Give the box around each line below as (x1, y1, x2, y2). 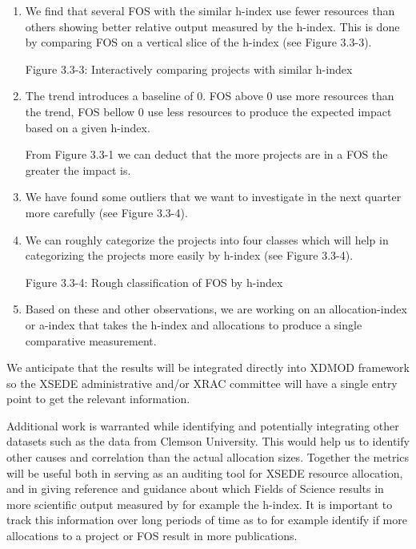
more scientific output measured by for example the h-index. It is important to (6, 495, 393, 512)
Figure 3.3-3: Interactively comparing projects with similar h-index (25, 60, 353, 77)
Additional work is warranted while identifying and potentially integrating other (6, 417, 399, 434)
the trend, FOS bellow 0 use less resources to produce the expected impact (25, 103, 392, 119)
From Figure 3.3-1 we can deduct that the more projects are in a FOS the (25, 146, 388, 163)
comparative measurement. (25, 332, 157, 349)
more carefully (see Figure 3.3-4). (25, 204, 188, 220)
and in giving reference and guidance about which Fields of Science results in (6, 480, 384, 497)
